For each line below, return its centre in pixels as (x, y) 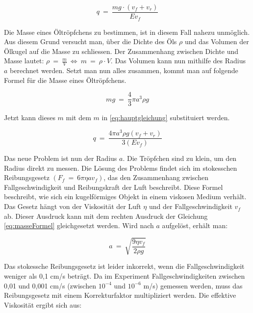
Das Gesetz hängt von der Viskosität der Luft (73, 206)
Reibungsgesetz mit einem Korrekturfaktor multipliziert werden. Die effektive (120, 295)
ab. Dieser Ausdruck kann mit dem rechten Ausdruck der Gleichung (106, 216)
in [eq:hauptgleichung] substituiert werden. (166, 117)
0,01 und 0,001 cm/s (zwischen (50, 285)
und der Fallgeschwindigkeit (190, 206)
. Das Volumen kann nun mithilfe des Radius (178, 61)
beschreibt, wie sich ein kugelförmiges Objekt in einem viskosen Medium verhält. (125, 196)
